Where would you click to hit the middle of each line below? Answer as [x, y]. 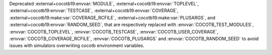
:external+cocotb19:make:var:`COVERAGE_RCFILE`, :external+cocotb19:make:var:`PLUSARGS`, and [112, 17]
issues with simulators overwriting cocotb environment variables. [77, 45]
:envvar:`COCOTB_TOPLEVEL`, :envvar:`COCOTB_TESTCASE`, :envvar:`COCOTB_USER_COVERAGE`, [114, 31]
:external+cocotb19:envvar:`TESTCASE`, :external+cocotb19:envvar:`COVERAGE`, [94, 10]
